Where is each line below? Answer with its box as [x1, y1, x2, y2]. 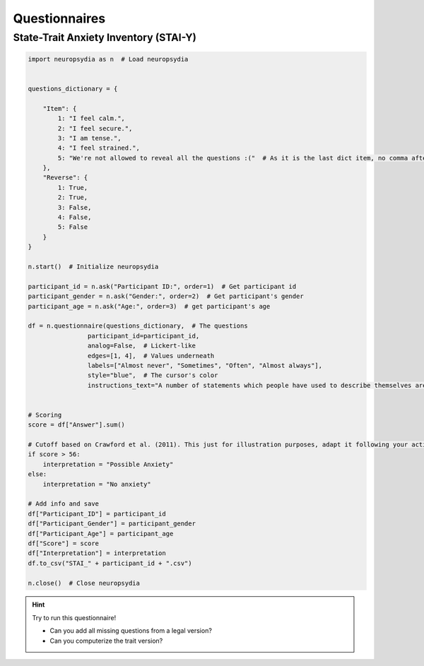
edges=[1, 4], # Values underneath [87, 352, 215, 359]
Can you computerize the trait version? [49, 636, 163, 645]
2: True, [57, 194, 88, 201]
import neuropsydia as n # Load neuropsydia [28, 55, 189, 63]
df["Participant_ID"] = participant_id [28, 509, 166, 518]
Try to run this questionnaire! [32, 613, 117, 622]
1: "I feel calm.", [57, 114, 125, 123]
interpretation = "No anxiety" [42, 480, 151, 488]
